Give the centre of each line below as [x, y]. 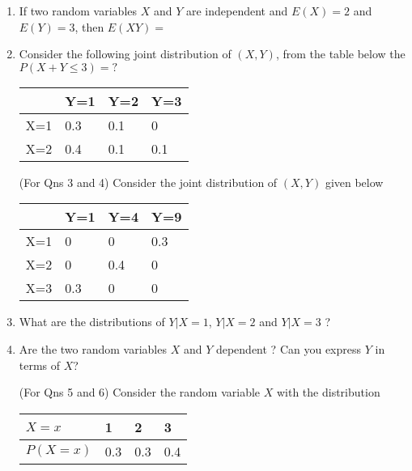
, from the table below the [340, 54]
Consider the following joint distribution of [125, 54]
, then [89, 26]
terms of [40, 365]
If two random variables [78, 11]
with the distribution [328, 392]
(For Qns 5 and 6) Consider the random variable [140, 392]
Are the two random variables [93, 348]
